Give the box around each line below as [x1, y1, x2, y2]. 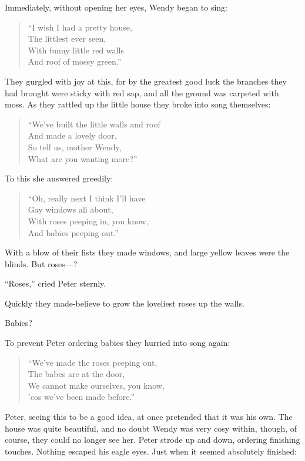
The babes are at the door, [28, 368, 125, 380]
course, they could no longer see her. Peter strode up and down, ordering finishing [5, 433, 300, 446]
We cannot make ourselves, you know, [28, 379, 165, 391]
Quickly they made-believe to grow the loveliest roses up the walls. [5, 297, 244, 309]
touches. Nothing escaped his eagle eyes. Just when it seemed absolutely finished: [5, 445, 297, 457]
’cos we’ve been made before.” [28, 391, 135, 403]
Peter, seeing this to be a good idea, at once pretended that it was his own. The [5, 410, 293, 423]
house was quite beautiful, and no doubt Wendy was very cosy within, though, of [5, 422, 297, 434]
